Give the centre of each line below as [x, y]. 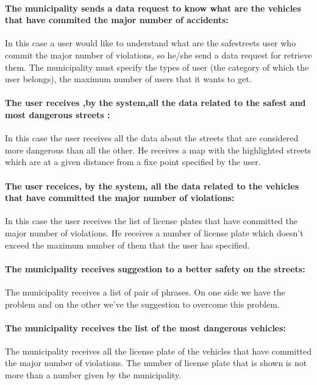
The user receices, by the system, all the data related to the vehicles [152, 185]
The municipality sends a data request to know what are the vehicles [153, 8]
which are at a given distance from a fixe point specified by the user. [133, 162]
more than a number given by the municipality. [93, 375]
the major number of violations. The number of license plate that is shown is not [156, 363]
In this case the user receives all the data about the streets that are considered [152, 138]
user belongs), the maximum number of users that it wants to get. [128, 79]
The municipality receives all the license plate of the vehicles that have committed [158, 351]
